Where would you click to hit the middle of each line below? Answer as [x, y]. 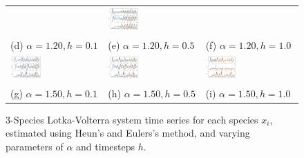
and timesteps [105, 146]
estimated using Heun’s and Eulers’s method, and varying [128, 133]
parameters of [35, 146]
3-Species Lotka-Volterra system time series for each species [132, 119]
